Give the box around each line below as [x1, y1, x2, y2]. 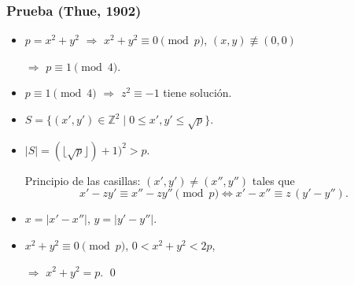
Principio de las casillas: [24, 172, 141, 188]
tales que [252, 172, 295, 188]
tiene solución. [163, 84, 232, 101]
